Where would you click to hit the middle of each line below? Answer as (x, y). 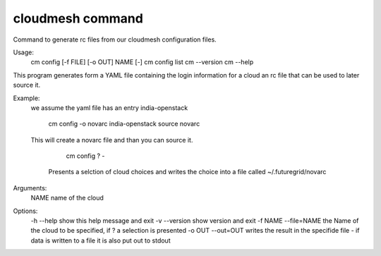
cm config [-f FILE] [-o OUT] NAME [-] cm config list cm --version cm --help (142, 62)
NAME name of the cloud (67, 198)
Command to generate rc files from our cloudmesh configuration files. (115, 39)
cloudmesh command (78, 18)
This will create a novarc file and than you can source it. (112, 140)
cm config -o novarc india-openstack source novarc (124, 124)
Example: (26, 98)
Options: (25, 211)
